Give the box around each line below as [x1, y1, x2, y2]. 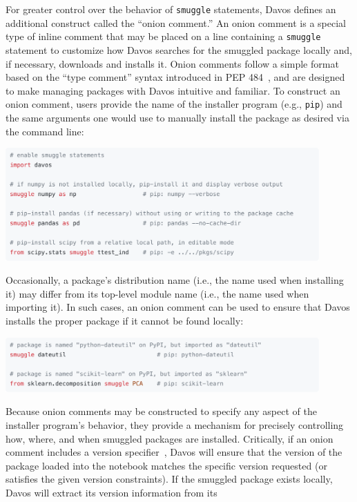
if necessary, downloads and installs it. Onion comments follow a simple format [6, 56, 339, 70]
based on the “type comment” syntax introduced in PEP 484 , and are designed [6, 70, 345, 84]
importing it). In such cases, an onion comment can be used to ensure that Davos [6, 300, 350, 314]
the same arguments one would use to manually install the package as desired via [6, 110, 349, 124]
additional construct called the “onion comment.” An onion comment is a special [6, 15, 346, 30]
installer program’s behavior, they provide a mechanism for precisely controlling [6, 418, 344, 432]
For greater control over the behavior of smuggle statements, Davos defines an [6, 2, 336, 16]
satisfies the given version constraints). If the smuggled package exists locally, [6, 472, 333, 486]
